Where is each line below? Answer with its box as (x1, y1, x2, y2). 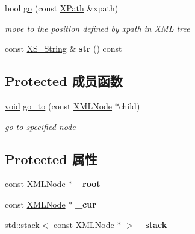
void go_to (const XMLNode (5, 99, 113, 112)
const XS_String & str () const (5, 42, 122, 55)
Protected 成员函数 (5, 72, 123, 90)
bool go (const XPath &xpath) (5, 2, 119, 14)
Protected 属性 (5, 149, 97, 168)
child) (119, 99, 140, 112)
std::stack (5, 218, 40, 230)
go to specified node (5, 120, 76, 132)
